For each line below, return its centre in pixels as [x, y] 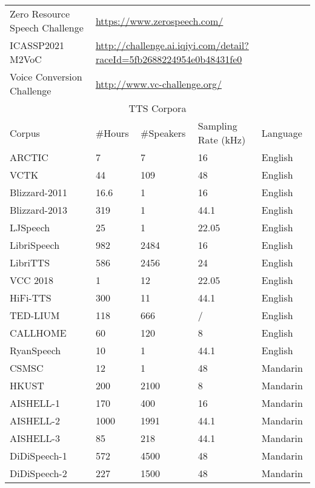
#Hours [112, 133]
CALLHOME [38, 333]
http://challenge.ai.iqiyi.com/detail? [172, 45]
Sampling [217, 126]
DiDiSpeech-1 [38, 456]
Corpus [25, 133]
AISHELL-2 [35, 420]
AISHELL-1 [35, 403]
